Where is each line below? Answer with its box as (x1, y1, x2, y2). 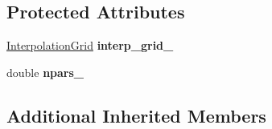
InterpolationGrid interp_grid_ (6, 37, 174, 54)
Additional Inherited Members (6, 103, 266, 127)
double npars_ (6, 63, 84, 80)
